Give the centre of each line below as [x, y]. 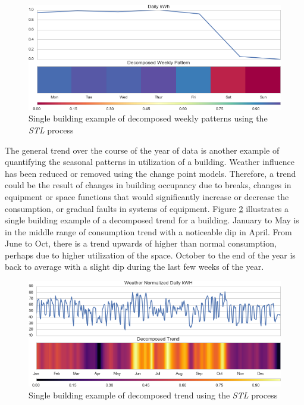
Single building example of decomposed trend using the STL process [153, 395]
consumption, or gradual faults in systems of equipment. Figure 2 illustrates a [147, 208]
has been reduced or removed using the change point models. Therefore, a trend [151, 173]
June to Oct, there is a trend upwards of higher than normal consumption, [141, 243]
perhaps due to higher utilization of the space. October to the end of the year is [150, 255]
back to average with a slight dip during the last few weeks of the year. [134, 267]
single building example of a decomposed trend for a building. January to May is [152, 220]
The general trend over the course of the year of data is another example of [142, 150]
